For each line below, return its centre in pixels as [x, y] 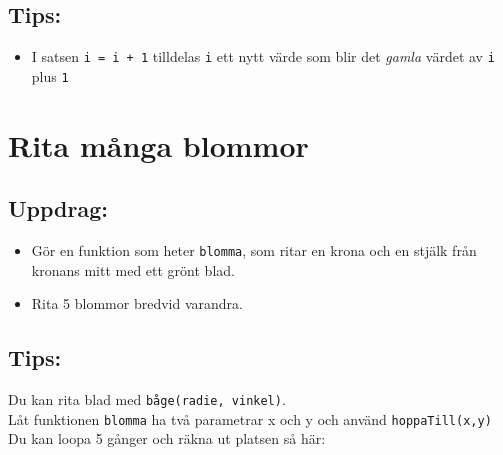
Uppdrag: [58, 208]
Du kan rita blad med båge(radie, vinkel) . [147, 399]
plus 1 [50, 75]
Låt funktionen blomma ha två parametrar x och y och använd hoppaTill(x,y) [250, 418]
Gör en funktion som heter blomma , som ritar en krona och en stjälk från [254, 250]
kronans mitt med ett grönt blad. [133, 269]
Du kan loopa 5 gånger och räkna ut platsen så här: [167, 438]
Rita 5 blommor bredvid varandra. [137, 303]
